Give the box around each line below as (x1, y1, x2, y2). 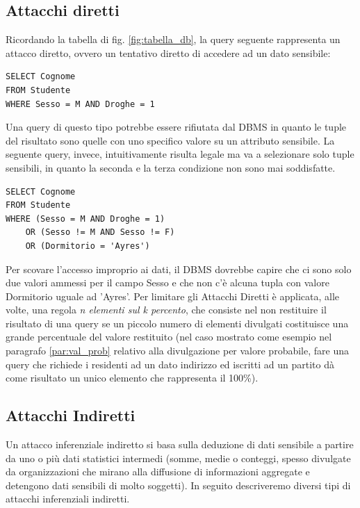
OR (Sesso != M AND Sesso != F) (25, 227, 175, 238)
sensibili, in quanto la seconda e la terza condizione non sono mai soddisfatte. (6, 160, 336, 174)
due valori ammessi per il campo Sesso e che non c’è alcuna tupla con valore (6, 275, 329, 290)
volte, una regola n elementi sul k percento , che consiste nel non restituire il (6, 302, 327, 317)
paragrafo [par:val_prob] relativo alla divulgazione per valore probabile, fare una (6, 343, 349, 358)
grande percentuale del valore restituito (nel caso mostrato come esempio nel (6, 329, 332, 344)
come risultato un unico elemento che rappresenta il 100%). (6, 370, 259, 385)
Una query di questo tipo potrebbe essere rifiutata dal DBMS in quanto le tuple (6, 120, 347, 134)
